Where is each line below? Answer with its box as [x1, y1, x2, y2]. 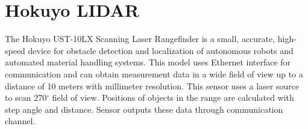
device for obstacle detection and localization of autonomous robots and [28, 44, 294, 56]
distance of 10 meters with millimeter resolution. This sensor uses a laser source [5, 79, 300, 92]
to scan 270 [5, 91, 47, 104]
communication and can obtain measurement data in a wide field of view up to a [5, 67, 303, 80]
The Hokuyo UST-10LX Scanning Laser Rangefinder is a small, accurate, [5, 32, 275, 45]
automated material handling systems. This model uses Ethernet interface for [5, 56, 291, 68]
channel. [5, 115, 36, 127]
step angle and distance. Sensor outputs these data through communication [5, 103, 283, 115]
